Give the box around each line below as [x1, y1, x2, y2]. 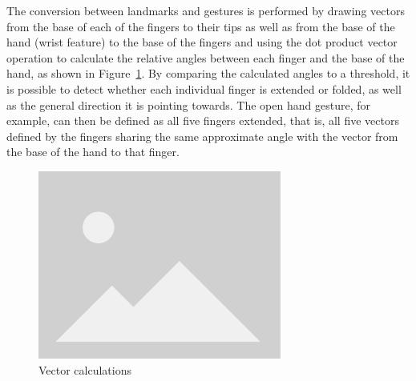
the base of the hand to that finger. [6, 143, 180, 160]
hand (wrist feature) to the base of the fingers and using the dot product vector [6, 34, 398, 50]
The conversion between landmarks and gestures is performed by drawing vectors [6, 2, 405, 18]
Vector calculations [38, 361, 132, 378]
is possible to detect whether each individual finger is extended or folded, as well [6, 80, 402, 97]
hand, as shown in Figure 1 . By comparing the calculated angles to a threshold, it [6, 65, 410, 82]
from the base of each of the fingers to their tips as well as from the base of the [6, 18, 395, 34]
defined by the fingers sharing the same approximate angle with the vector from [6, 127, 398, 144]
